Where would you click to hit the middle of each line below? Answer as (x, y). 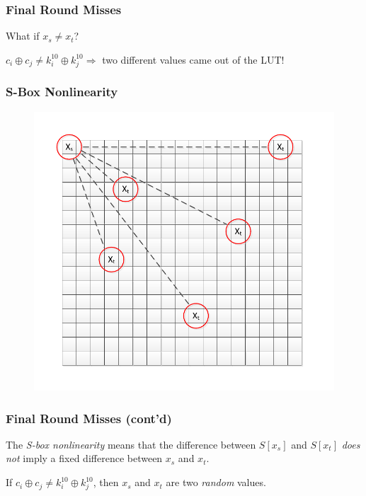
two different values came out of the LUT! (193, 59)
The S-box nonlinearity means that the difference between (131, 444)
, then (106, 482)
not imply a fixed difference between (84, 458)
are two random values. (216, 482)
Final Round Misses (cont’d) (89, 418)
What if (23, 36)
